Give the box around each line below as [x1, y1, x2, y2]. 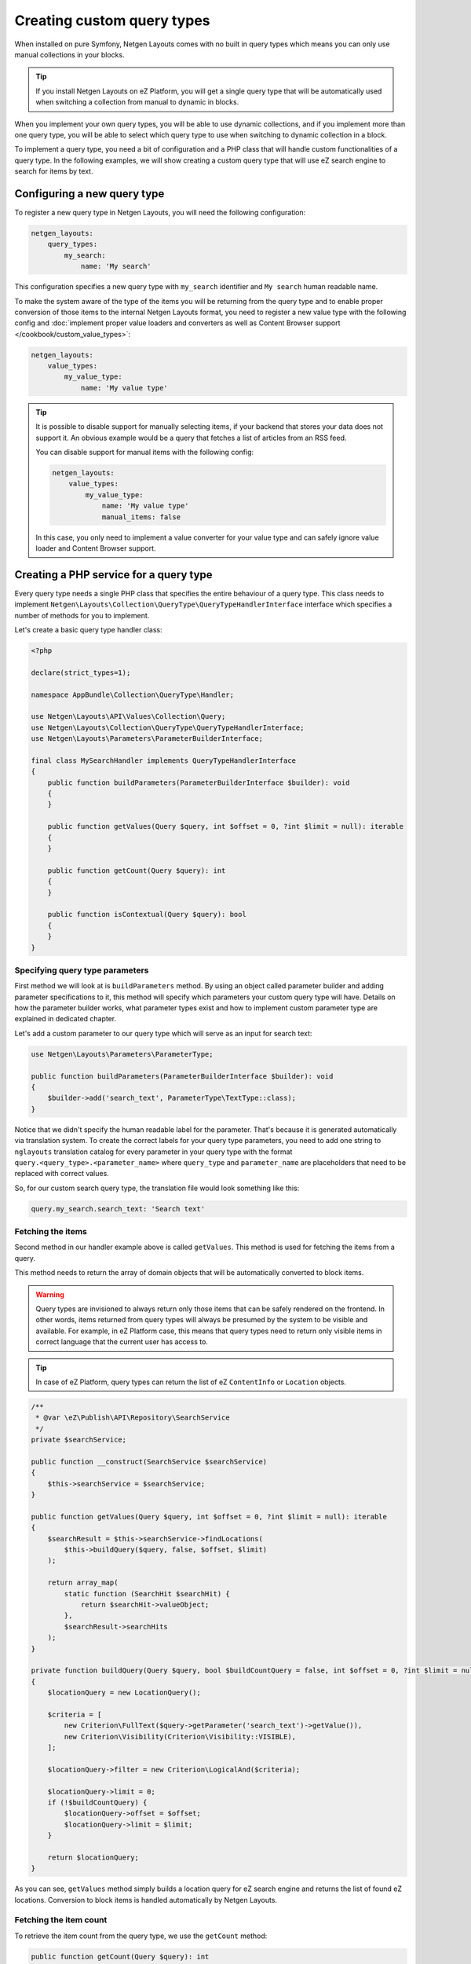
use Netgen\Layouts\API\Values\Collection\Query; [31, 712, 226, 721]
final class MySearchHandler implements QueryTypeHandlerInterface [31, 756, 297, 765]
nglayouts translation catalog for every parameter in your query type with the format [14, 1147, 293, 1156]
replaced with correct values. [14, 1169, 109, 1178]
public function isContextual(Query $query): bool [47, 910, 246, 919]
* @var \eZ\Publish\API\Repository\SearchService [35, 1413, 231, 1422]
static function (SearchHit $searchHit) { [64, 1589, 231, 1598]
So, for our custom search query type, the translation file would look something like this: [14, 1183, 300, 1193]
